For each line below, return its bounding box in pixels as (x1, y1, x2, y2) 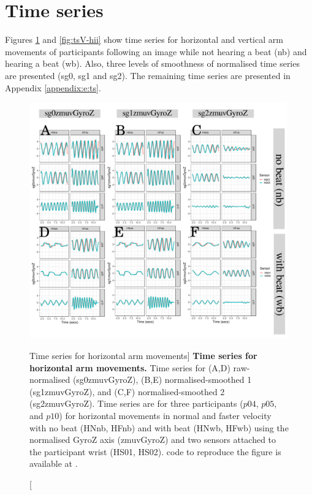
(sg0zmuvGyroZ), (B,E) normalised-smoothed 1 (72, 373, 252, 386)
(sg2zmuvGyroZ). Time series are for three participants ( (29, 397, 243, 410)
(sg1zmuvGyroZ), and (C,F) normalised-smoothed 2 (29, 385, 225, 398)
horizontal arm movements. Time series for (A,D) (29, 361, 230, 374)
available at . (29, 457, 78, 470)
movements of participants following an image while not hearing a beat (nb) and (5, 45, 307, 58)
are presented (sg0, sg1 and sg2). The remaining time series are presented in (5, 69, 291, 81)
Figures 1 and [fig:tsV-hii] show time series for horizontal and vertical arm (5, 33, 283, 46)
